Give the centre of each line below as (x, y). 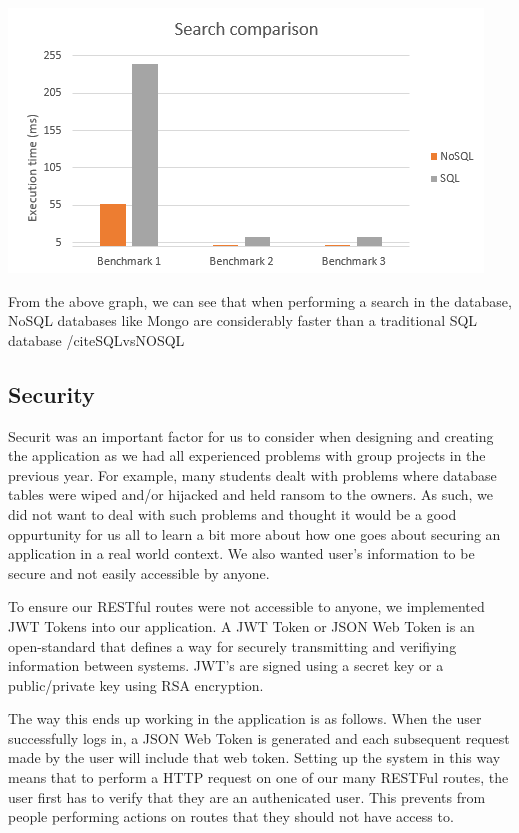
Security (51, 393)
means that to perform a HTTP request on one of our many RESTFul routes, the (258, 777)
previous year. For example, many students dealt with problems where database (252, 474)
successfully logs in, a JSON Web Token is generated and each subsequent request (259, 737)
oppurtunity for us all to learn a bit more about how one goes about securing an (254, 533)
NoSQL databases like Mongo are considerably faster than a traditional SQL (243, 320)
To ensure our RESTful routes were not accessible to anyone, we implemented (246, 606)
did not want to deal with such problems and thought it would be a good (232, 513)
